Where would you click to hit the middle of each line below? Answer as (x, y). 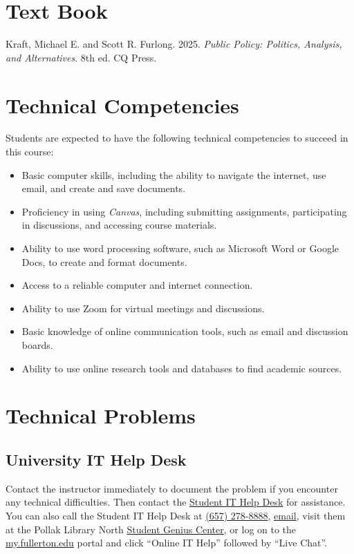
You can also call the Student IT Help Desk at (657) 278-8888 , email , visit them (176, 515)
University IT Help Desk (96, 459)
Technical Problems (101, 416)
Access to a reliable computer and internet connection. (137, 285)
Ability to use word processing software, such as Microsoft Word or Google (180, 248)
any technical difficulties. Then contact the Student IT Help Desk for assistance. (176, 502)
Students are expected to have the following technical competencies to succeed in (177, 138)
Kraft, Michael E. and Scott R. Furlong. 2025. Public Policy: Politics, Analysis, (174, 44)
